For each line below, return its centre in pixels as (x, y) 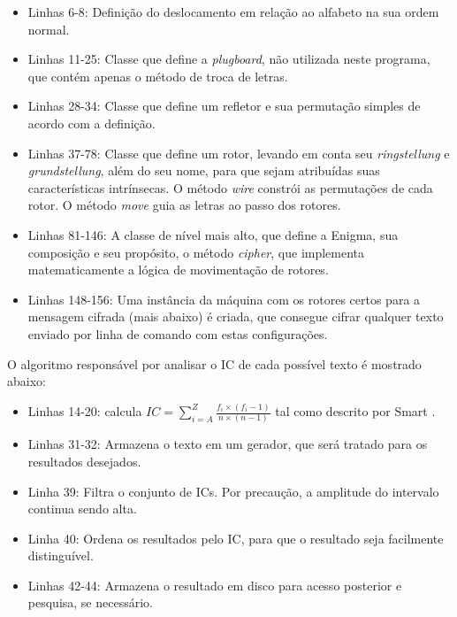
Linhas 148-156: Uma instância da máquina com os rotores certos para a (224, 299)
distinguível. (61, 555)
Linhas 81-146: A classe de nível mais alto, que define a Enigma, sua (213, 234)
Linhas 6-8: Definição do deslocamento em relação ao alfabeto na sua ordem (233, 12)
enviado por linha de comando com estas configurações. (178, 333)
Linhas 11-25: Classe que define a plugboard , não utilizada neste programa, (229, 59)
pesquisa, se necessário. (90, 602)
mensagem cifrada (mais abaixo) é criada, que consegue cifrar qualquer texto (236, 316)
